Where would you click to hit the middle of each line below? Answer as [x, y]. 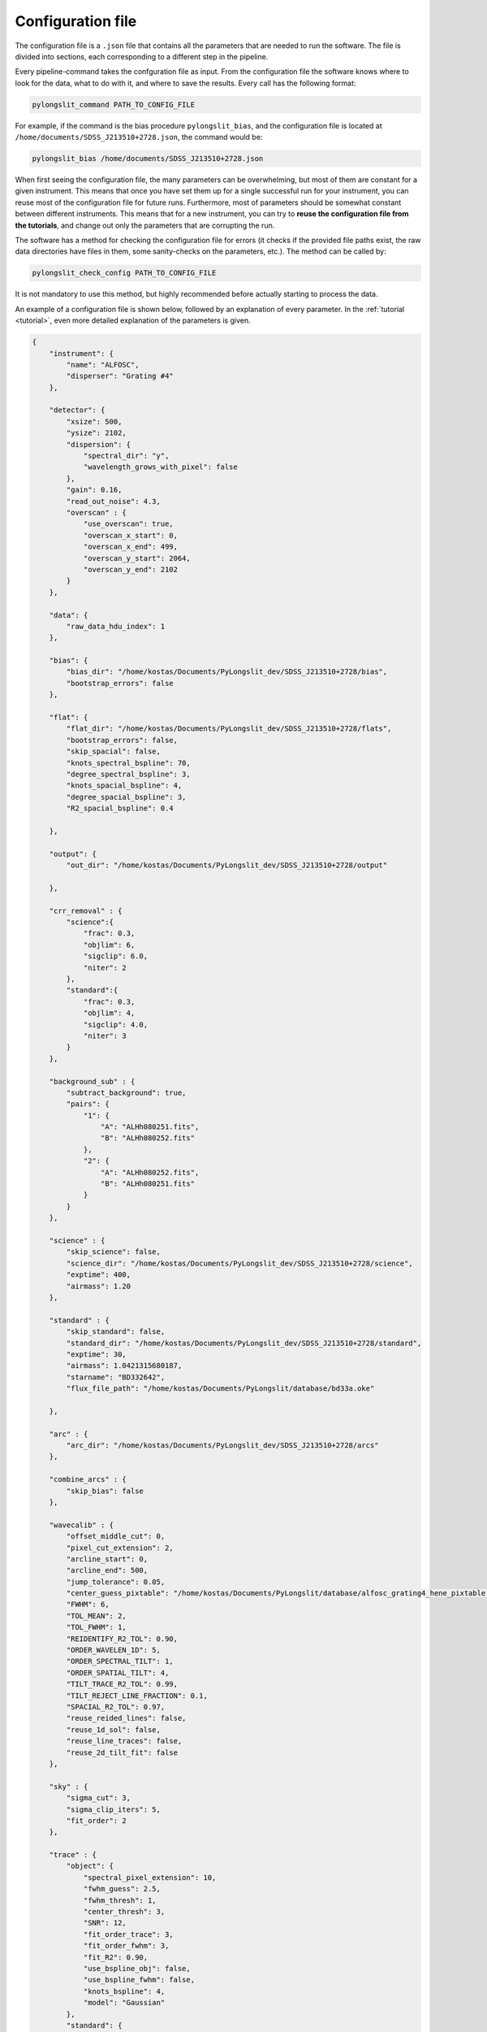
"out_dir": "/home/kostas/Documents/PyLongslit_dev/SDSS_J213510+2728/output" [227, 865]
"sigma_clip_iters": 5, [114, 1809]
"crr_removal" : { [86, 911]
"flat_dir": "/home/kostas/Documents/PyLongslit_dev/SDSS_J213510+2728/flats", [229, 729]
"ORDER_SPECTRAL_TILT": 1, [120, 1661]
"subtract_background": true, [126, 1092]
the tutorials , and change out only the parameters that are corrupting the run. [145, 225]
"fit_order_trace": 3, [128, 1934]
